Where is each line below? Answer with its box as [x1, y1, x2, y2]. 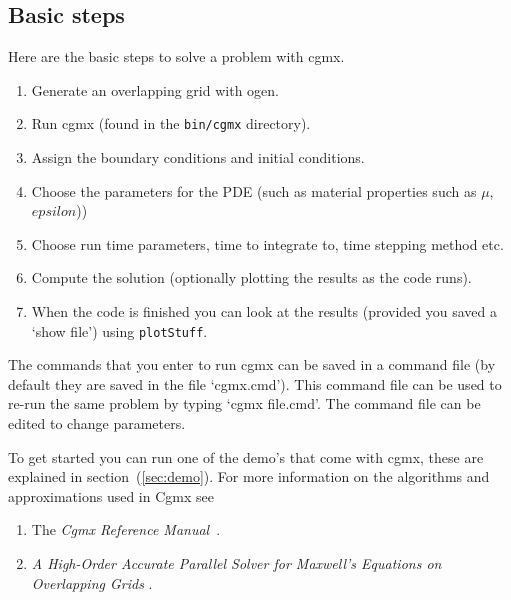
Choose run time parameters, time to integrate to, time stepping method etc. [31, 233, 504, 254]
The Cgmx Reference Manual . [31, 519, 221, 540]
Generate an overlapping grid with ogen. [31, 79, 279, 100]
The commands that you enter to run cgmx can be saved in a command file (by [8, 354, 496, 375]
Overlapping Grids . [31, 572, 153, 593]
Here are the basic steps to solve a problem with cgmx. [8, 46, 345, 67]
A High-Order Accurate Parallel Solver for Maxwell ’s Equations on [31, 553, 442, 574]
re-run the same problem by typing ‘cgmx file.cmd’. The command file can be [8, 393, 481, 414]
